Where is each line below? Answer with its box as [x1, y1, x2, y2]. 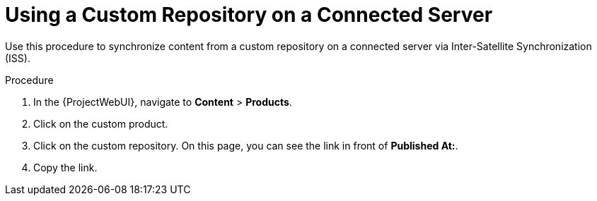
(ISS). [5, 51, 30, 64]
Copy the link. [33, 161, 98, 173]
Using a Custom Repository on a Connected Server [5, 3, 493, 27]
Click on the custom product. [33, 117, 168, 130]
